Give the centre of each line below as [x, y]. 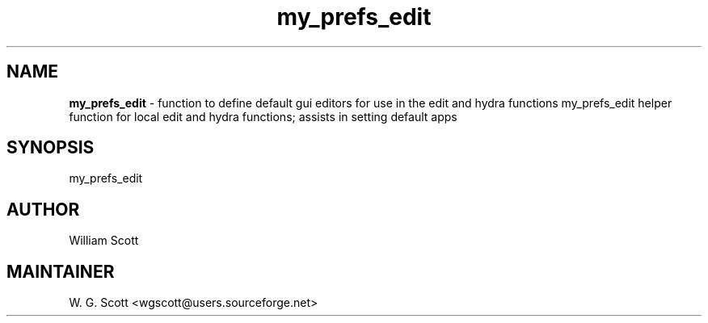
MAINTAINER [61, 271]
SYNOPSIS [51, 148]
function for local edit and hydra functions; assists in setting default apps [263, 116]
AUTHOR [43, 209]
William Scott [104, 241]
